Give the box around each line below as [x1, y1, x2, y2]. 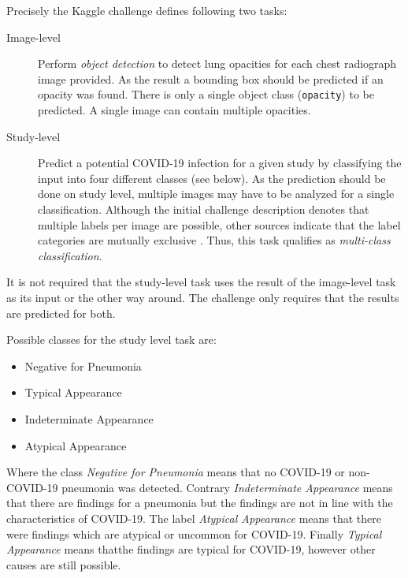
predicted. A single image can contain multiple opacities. [38, 102, 311, 118]
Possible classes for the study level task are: [6, 331, 217, 348]
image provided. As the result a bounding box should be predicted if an [38, 70, 384, 87]
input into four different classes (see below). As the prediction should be [38, 170, 386, 186]
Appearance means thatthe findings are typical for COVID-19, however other [6, 541, 376, 557]
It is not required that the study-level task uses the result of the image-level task [6, 274, 396, 290]
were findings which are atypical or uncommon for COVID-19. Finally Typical [6, 525, 382, 542]
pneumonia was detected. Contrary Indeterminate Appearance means [61, 479, 393, 495]
